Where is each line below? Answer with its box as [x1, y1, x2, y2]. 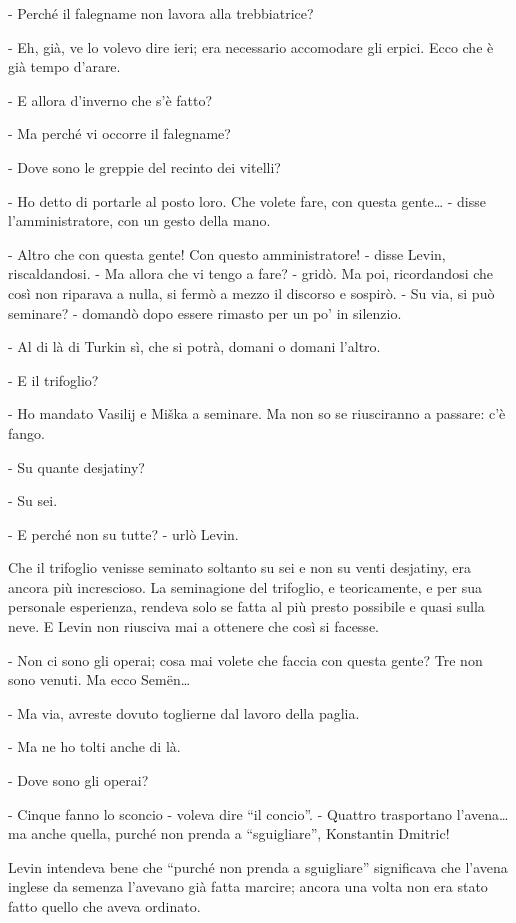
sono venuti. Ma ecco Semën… [8, 669, 191, 690]
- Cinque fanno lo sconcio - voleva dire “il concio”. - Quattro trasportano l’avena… [8, 803, 509, 824]
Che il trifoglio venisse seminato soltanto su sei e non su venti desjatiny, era [8, 557, 472, 578]
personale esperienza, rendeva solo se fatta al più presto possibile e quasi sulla [8, 596, 485, 617]
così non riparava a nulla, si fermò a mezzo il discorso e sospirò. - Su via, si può [8, 282, 495, 303]
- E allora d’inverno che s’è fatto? [8, 89, 213, 110]
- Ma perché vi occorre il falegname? [8, 123, 231, 144]
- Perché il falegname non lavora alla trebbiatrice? [8, 3, 314, 23]
